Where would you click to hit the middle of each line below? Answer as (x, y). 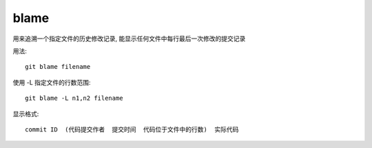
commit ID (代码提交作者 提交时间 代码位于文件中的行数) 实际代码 (132, 129)
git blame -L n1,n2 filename (74, 98)
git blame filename (58, 67)
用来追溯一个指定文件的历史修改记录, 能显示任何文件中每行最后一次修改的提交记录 (129, 39)
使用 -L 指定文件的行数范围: (52, 82)
